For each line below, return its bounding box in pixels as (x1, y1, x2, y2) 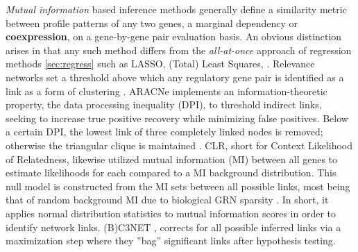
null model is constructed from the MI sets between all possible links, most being (6, 178, 350, 193)
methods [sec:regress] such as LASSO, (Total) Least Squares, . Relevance (6, 56, 315, 71)
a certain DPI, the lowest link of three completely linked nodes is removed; (6, 124, 323, 139)
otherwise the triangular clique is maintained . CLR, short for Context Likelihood (6, 137, 352, 152)
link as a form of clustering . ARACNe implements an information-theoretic (6, 83, 327, 98)
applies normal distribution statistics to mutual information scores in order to (6, 205, 336, 220)
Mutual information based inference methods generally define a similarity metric (6, 2, 347, 16)
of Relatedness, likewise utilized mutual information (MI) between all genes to (6, 151, 338, 166)
